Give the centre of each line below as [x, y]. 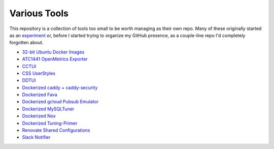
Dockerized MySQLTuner [48, 109]
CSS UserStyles [39, 73]
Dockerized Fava [40, 95]
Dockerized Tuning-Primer [50, 123]
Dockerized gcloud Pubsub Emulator [60, 102]
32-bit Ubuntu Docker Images [53, 52]
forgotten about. [26, 43]
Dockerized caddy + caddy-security [60, 87]
